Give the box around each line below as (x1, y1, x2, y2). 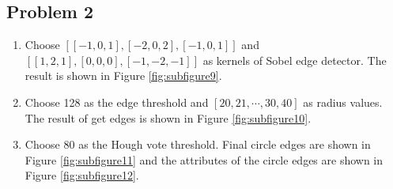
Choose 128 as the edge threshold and (25, 93, 209, 110)
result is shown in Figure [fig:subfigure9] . (25, 67, 222, 84)
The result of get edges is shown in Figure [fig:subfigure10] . (25, 109, 312, 126)
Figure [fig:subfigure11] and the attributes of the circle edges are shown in (25, 151, 384, 168)
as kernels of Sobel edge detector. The (202, 51, 387, 68)
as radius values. (303, 93, 383, 110)
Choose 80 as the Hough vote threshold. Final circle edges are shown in (25, 136, 371, 153)
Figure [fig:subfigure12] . (25, 167, 139, 183)
